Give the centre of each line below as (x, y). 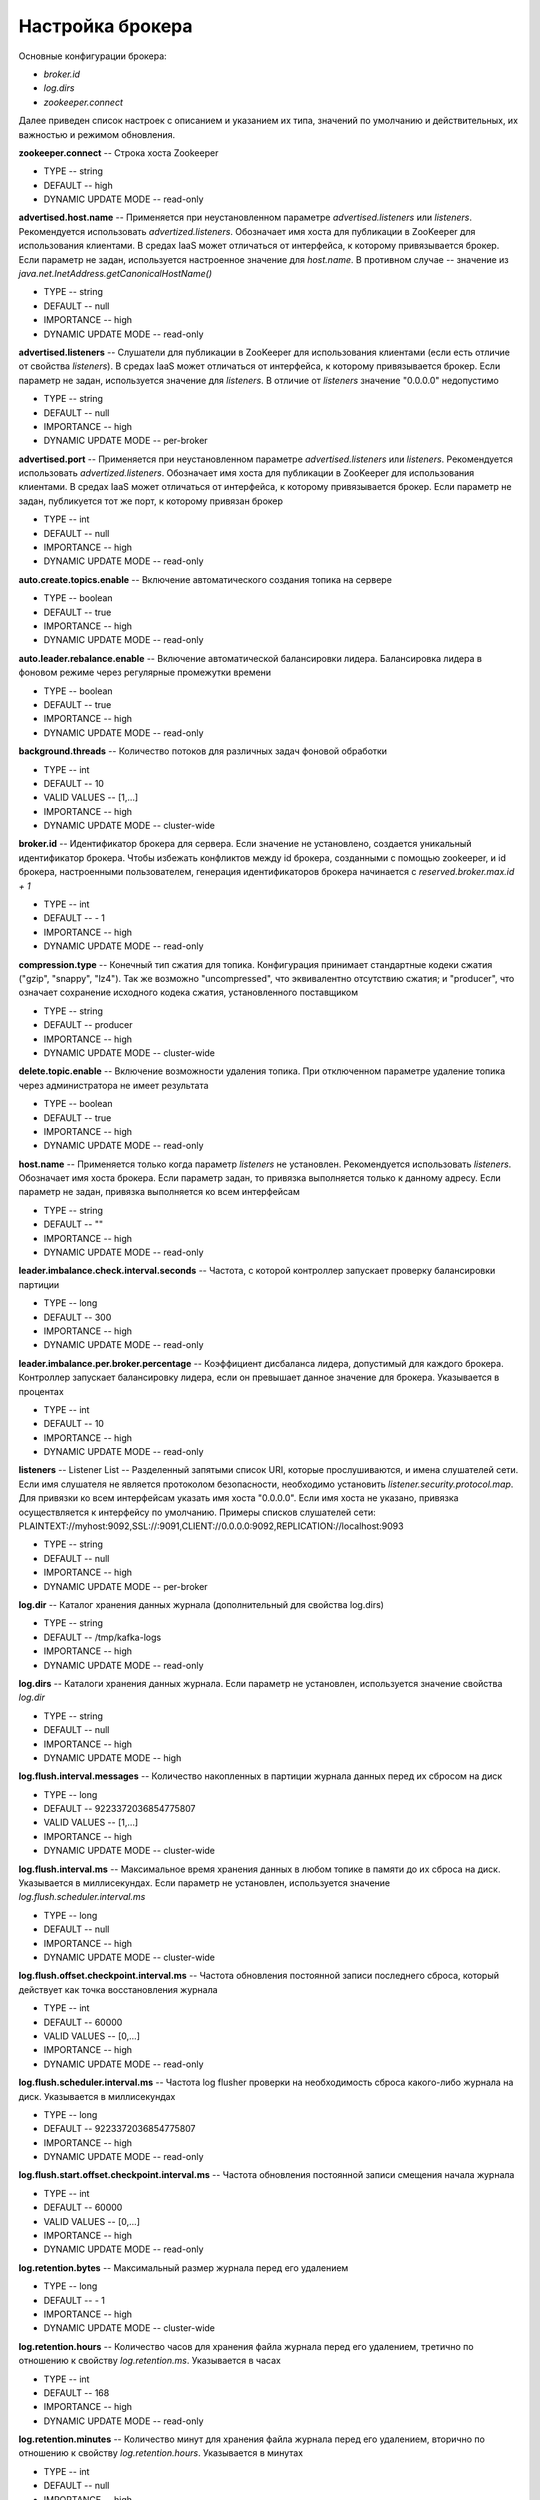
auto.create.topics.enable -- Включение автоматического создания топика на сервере (205, 579)
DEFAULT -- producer (88, 1025)
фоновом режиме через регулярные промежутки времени (145, 672)
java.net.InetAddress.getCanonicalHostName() (115, 274)
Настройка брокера (106, 26)
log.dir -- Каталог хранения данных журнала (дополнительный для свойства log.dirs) (201, 1604)
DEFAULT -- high (78, 185)
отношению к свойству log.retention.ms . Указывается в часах (150, 2361)
